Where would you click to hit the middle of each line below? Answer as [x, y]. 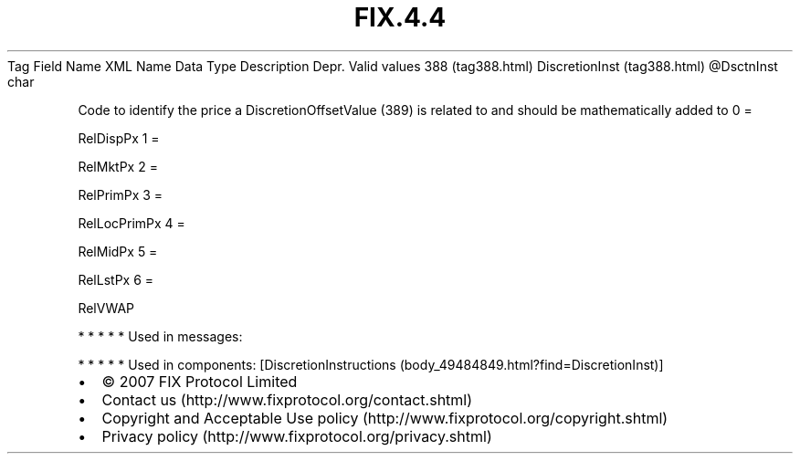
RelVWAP [106, 308]
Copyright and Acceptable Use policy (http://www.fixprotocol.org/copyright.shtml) [385, 418]
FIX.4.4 [400, 17]
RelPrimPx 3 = [121, 194]
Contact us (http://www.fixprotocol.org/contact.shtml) [287, 399]
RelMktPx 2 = [118, 166]
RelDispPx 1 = [119, 138]
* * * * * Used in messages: [160, 336]
